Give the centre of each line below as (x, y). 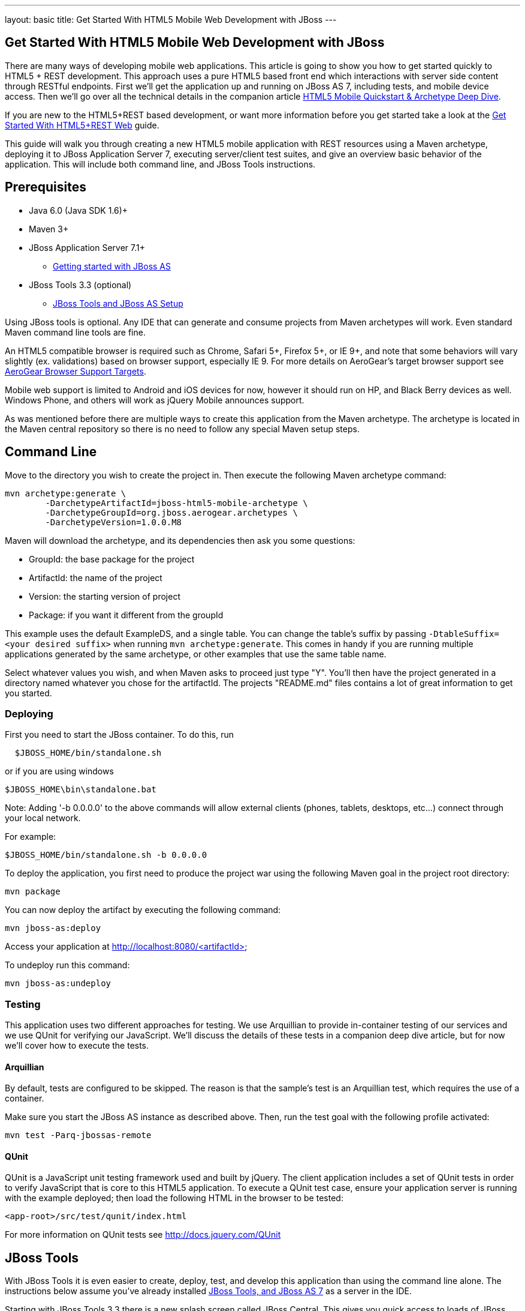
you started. (28, 693)
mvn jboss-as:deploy (53, 928)
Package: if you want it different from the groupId (126, 615)
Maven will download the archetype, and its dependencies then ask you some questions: (180, 540)
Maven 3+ (49, 229)
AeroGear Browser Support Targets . (76, 371)
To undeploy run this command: (67, 965)
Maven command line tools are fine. (75, 332)
